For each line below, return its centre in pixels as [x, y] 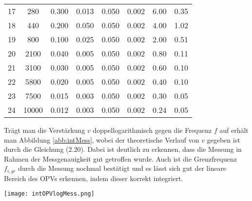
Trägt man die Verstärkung [45, 130]
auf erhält [234, 130]
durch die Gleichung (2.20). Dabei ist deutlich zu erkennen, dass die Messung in [123, 149]
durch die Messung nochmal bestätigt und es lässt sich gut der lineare [122, 168]
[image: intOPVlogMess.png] [49, 194]
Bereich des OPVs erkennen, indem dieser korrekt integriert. [93, 178]
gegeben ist [224, 139]
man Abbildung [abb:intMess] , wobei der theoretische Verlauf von [102, 139]
